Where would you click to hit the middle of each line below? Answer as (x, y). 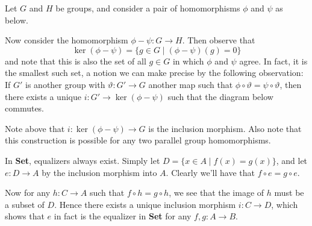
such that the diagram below (220, 96)
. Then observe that (219, 40)
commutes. (25, 108)
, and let (292, 160)
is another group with (65, 84)
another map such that (191, 84)
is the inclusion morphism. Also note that (225, 128)
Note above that (35, 128)
